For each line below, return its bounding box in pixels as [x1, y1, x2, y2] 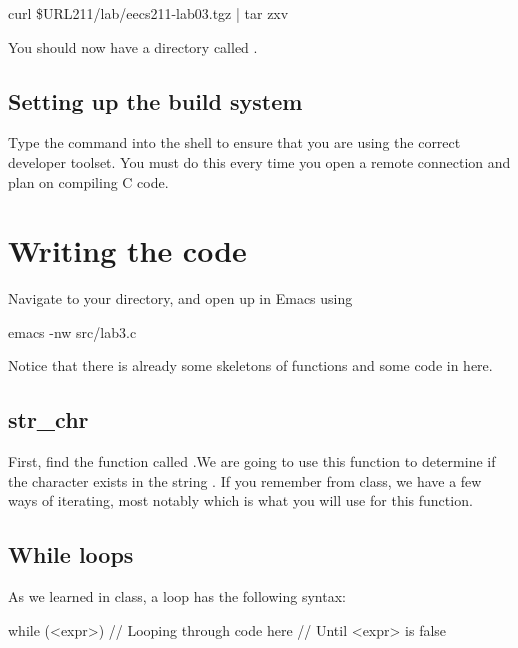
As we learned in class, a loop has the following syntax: [8, 586, 346, 607]
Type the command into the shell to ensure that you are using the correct [8, 132, 461, 153]
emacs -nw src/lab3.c [8, 321, 137, 342]
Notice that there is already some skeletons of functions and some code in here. [8, 355, 493, 376]
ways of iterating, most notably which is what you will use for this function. [8, 490, 473, 511]
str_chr [8, 404, 89, 435]
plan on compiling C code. [8, 171, 169, 192]
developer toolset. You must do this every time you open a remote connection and [8, 151, 511, 172]
